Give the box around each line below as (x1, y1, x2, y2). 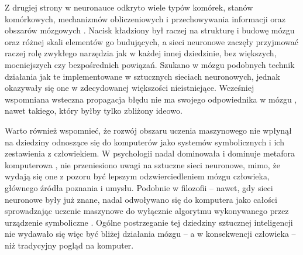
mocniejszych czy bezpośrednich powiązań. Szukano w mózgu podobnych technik (5, 58, 295, 70)
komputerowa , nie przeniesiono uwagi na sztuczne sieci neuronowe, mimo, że (5, 158, 280, 171)
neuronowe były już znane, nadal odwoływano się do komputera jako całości (5, 193, 277, 205)
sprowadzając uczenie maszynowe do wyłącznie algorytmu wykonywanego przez (5, 205, 289, 217)
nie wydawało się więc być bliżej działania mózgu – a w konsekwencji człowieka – (5, 227, 296, 240)
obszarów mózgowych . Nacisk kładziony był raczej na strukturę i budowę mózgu (5, 24, 295, 36)
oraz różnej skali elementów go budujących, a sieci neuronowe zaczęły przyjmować (5, 35, 298, 47)
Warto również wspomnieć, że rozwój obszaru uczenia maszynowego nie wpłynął (5, 124, 292, 136)
